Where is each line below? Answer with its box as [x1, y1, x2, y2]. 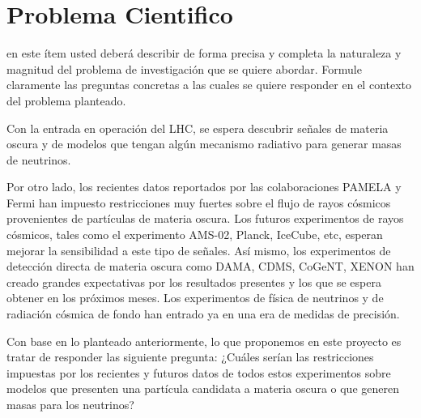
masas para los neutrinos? [6, 396, 134, 412]
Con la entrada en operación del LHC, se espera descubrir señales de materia [6, 119, 389, 136]
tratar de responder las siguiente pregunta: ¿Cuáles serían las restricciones [6, 348, 374, 365]
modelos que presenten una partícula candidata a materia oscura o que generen [6, 380, 399, 397]
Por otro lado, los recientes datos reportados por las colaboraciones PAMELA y [6, 178, 402, 195]
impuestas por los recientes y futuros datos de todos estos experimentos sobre [6, 364, 391, 381]
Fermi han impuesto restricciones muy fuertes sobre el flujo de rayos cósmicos [6, 194, 391, 211]
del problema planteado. [6, 92, 126, 109]
